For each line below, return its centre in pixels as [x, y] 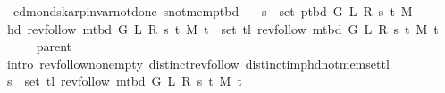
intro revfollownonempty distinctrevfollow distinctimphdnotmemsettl [198, 63]
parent [54, 46]
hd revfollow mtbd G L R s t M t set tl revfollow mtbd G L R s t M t [222, 28]
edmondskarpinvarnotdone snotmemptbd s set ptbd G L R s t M [213, 11]
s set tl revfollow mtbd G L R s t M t [124, 81]
